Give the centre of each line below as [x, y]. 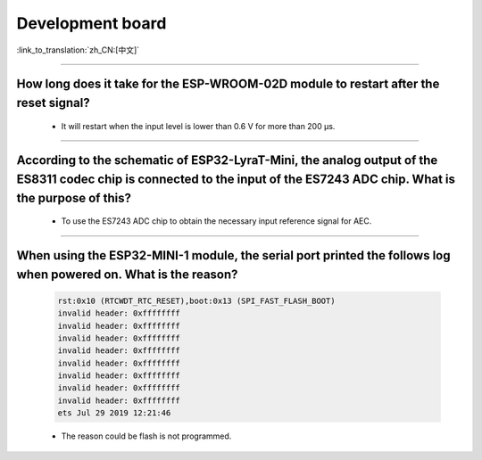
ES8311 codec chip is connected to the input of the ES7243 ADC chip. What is [236, 179]
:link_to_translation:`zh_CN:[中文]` [78, 50]
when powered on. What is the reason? [127, 274]
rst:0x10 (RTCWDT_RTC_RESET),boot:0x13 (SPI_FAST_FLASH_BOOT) [196, 300]
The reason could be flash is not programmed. [146, 436]
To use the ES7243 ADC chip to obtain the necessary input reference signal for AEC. [216, 221]
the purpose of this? [74, 197]
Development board [91, 23]
